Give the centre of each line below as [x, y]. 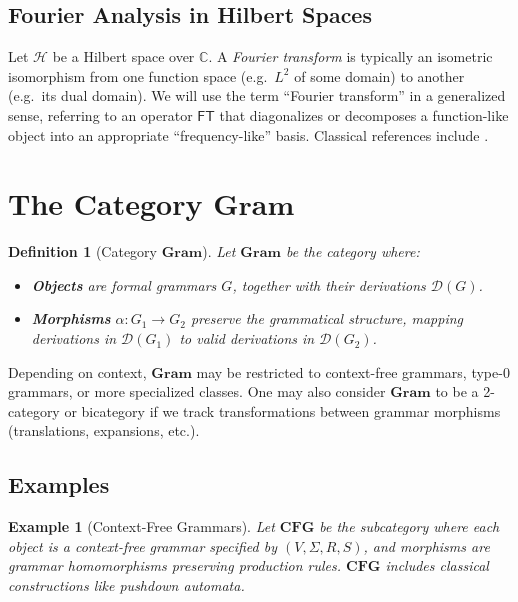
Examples [59, 484]
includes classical [437, 565]
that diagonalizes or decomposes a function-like [364, 114]
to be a [457, 391]
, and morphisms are [426, 545]
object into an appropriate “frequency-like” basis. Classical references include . [248, 134]
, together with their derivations [329, 284]
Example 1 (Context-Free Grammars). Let [141, 526]
